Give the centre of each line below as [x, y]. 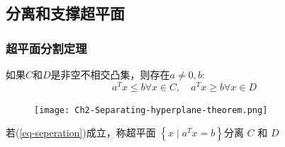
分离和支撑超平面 [65, 13]
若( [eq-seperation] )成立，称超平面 [81, 133]
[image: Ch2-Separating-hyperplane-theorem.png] [151, 110]
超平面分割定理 [46, 48]
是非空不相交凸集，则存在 [110, 74]
